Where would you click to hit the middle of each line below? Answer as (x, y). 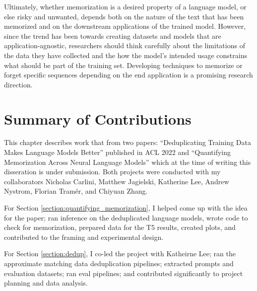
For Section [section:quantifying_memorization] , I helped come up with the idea (126, 208)
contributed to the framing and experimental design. (84, 237)
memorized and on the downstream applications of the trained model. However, (125, 26)
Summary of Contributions (98, 118)
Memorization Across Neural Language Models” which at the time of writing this (128, 162)
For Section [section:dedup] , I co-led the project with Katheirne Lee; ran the (120, 254)
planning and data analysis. (46, 283)
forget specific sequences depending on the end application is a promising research (128, 75)
